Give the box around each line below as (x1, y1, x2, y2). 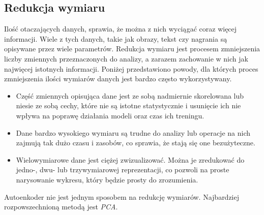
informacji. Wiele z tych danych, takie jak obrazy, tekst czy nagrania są (4, 33, 227, 44)
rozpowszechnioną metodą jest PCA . (4, 201, 118, 212)
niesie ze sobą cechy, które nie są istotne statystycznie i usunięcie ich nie (16, 100, 241, 111)
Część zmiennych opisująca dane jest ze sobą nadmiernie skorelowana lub (16, 90, 244, 101)
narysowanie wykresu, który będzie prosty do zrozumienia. (16, 174, 198, 185)
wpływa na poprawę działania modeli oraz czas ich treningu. (16, 110, 204, 120)
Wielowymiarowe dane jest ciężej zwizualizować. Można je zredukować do (16, 154, 245, 165)
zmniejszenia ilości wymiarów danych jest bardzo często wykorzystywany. (4, 73, 232, 84)
